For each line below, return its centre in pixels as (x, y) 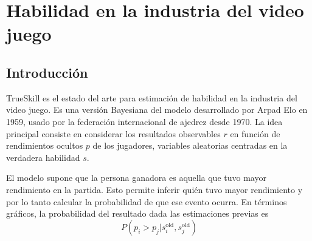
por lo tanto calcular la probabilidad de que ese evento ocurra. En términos (147, 201)
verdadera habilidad (43, 157)
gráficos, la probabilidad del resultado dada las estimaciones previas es (137, 213)
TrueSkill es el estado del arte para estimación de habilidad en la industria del (152, 97)
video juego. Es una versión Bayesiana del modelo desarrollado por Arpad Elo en (157, 110)
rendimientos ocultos (45, 145)
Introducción (47, 72)
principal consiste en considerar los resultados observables (113, 133)
